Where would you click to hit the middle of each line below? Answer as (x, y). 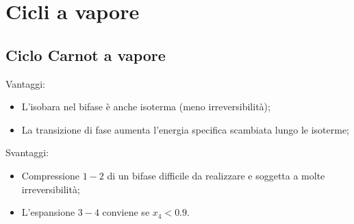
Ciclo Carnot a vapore (86, 54)
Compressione (50, 175)
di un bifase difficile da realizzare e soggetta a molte (216, 175)
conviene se (126, 212)
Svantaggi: (27, 152)
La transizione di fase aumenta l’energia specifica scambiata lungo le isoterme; (186, 129)
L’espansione (48, 212)
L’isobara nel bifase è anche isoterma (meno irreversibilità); (146, 107)
